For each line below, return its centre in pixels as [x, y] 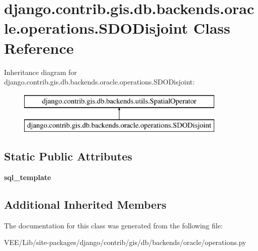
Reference [39, 48]
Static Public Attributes [68, 156]
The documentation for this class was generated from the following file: [113, 225]
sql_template [28, 177]
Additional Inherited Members [85, 204]
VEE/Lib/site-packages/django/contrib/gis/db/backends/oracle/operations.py [125, 242]
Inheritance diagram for [40, 72]
